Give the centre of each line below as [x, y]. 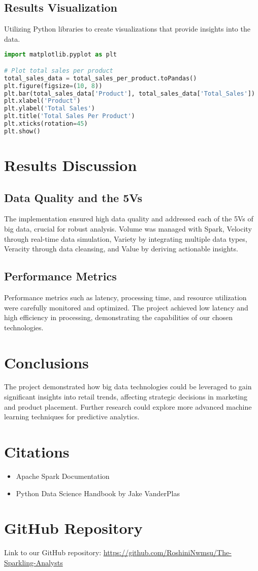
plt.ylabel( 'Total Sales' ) [50, 109]
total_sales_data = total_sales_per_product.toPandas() [101, 78]
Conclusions [46, 362]
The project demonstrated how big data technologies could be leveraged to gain [128, 387]
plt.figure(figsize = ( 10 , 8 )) [53, 86]
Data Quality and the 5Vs [73, 197]
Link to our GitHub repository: [53, 552]
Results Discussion [71, 165]
